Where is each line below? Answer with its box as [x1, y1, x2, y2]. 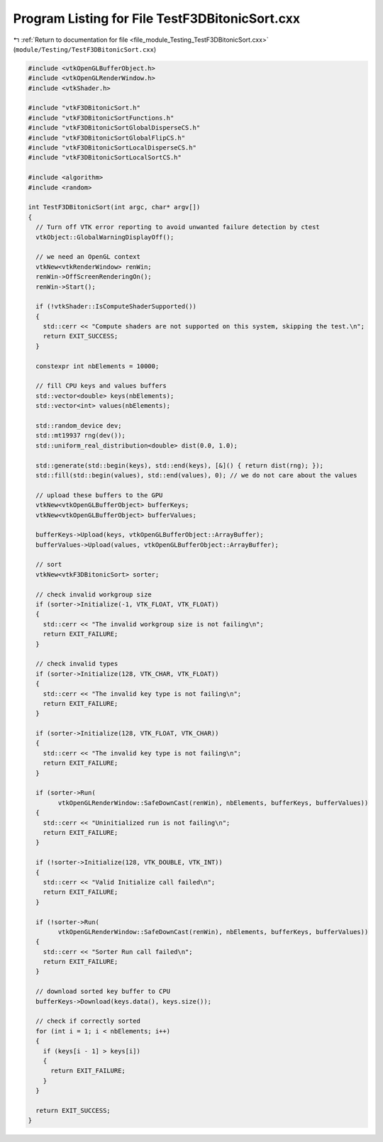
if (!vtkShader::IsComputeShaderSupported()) [35, 302, 196, 311]
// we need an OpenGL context [35, 253, 141, 261]
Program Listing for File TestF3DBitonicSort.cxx [13, 11, 301, 26]
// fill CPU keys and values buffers [35, 382, 167, 390]
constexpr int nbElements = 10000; [35, 362, 160, 370]
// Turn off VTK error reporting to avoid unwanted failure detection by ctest [35, 223, 321, 231]
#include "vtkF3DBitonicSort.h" [28, 104, 141, 112]
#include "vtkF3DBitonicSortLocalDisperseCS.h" [28, 144, 196, 152]
